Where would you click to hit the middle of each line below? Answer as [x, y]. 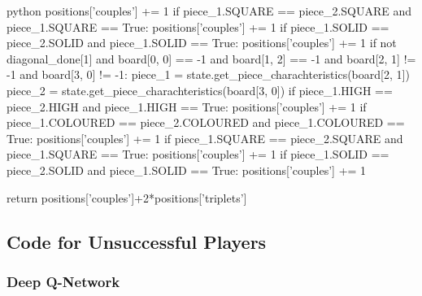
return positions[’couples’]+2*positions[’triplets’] [127, 197]
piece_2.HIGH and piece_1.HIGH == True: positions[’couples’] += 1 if [187, 106]
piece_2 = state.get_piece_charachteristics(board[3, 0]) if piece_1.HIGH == [200, 90]
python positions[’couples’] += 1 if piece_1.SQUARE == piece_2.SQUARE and [209, 11]
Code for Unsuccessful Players [137, 241]
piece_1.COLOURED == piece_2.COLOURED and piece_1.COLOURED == [206, 122]
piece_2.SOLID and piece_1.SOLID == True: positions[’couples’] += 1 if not [202, 43]
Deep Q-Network [63, 281]
